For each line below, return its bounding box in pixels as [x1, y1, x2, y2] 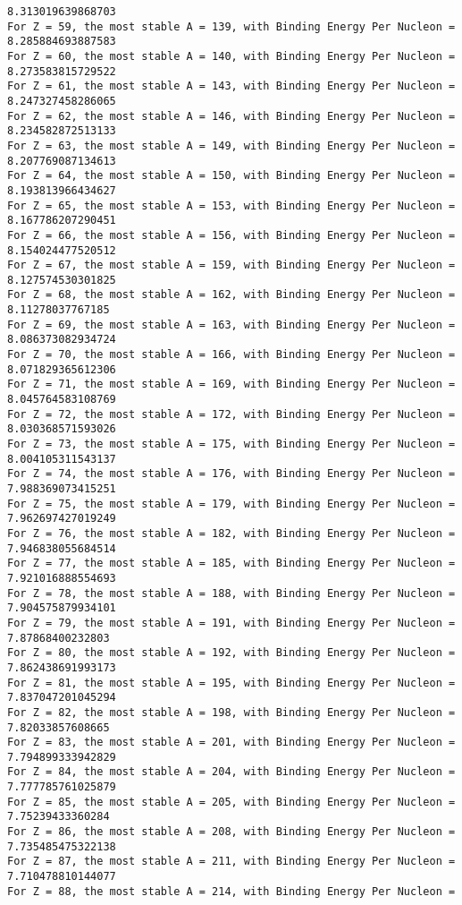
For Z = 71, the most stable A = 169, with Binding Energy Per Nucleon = [7, 378, 456, 391]
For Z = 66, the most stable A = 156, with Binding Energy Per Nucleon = [7, 228, 456, 242]
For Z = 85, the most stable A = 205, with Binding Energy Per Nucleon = [7, 795, 456, 808]
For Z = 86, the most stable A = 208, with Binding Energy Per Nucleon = [7, 825, 456, 839]
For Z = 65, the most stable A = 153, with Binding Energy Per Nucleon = [7, 199, 456, 212]
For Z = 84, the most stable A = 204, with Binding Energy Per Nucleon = [7, 765, 456, 779]
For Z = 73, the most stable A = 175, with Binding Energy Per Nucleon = [7, 438, 456, 451]
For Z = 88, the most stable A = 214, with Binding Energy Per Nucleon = [7, 884, 456, 898]
